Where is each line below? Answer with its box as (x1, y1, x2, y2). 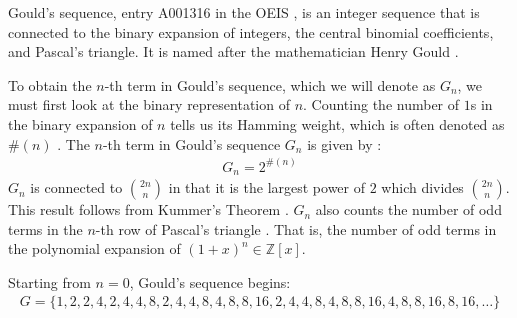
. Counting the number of (303, 94, 460, 115)
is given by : (307, 133, 382, 154)
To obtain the (8, 74, 92, 95)
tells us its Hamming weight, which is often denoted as (170, 113, 505, 134)
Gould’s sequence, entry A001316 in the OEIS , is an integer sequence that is (8, 2, 480, 22)
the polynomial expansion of (8, 238, 181, 259)
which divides (381, 177, 464, 198)
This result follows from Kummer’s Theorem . (8, 199, 289, 220)
